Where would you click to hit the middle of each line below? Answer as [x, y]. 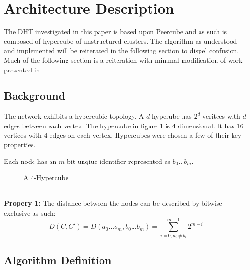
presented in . [24, 69]
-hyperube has [171, 116]
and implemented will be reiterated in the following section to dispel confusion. [122, 50]
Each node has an [30, 161]
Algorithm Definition [58, 260]
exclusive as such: [30, 213]
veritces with [221, 116]
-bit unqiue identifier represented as [118, 161]
